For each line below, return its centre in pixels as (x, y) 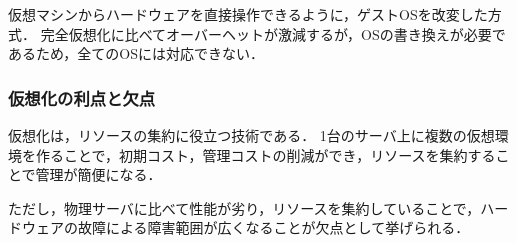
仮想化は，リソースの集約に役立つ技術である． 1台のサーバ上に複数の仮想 (251, 135)
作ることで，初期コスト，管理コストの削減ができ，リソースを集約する (265, 154)
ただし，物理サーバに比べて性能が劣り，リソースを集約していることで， (244, 207)
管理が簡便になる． (98, 174)
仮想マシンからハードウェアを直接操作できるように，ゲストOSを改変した (248, 14)
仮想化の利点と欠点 (82, 97)
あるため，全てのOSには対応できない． (136, 53)
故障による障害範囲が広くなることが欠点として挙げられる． (273, 227)
